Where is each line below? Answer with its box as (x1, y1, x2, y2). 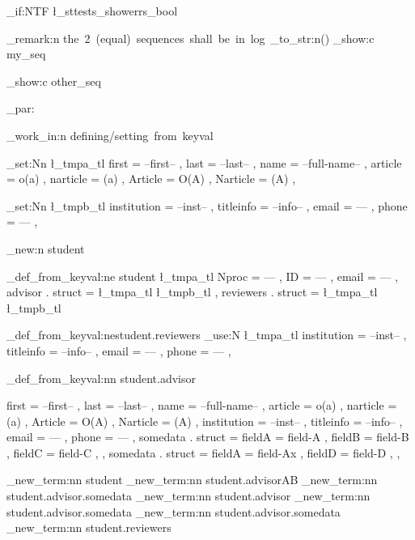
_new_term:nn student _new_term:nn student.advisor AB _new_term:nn (6, 471, 378, 488)
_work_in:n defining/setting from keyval (6, 126, 214, 143)
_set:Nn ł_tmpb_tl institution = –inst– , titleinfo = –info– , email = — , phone (6, 197, 408, 214)
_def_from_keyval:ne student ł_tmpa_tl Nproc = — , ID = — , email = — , (6, 267, 399, 284)
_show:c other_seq (6, 72, 101, 89)
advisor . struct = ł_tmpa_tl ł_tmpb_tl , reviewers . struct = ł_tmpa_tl (6, 283, 378, 300)
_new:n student (6, 240, 85, 257)
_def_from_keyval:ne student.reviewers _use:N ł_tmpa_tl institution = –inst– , (6, 326, 407, 343)
